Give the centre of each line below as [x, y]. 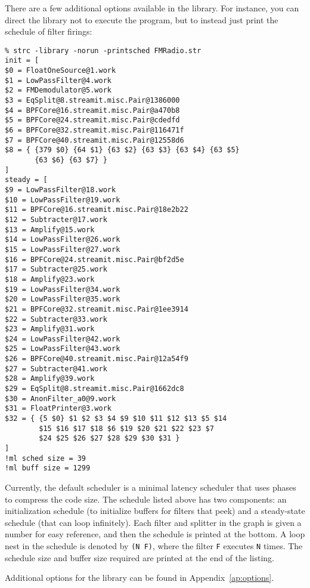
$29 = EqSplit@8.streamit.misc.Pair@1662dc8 [94, 389]
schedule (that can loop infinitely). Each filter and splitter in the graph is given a [153, 522]
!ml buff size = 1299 [48, 468]
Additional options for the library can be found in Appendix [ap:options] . [139, 578]
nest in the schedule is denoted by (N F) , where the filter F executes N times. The [154, 545]
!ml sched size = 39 [46, 458]
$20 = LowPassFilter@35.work [63, 299]
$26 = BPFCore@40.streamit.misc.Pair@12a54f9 [97, 359]
